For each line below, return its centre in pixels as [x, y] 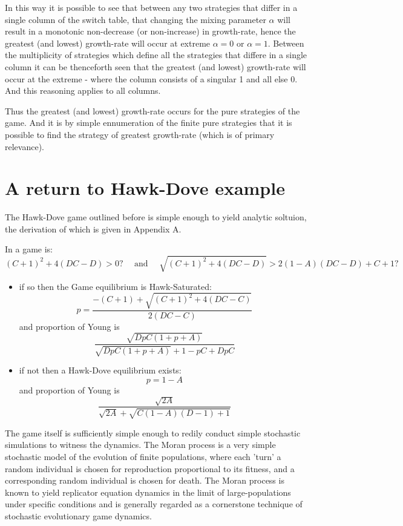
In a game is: [29, 249]
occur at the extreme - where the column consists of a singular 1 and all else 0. [151, 78]
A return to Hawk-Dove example [145, 188]
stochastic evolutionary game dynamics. [78, 515]
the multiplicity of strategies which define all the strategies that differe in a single [156, 55]
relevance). [25, 146]
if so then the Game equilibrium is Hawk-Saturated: [115, 286]
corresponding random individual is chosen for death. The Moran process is [145, 480]
